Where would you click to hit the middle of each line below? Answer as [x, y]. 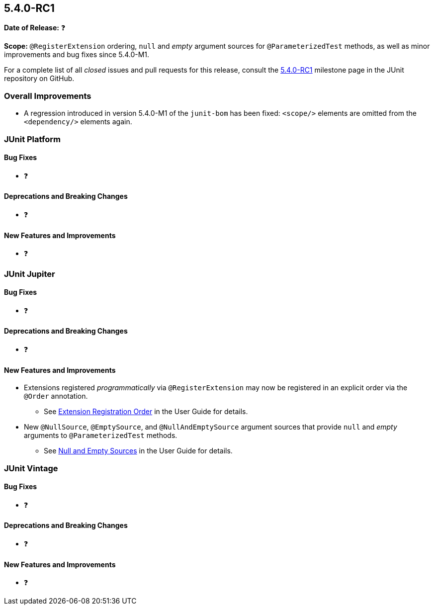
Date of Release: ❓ [35, 28]
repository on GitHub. [39, 79]
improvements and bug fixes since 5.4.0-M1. [77, 55]
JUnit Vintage [31, 468]
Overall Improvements [48, 96]
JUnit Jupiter [30, 274]
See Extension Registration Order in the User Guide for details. [146, 412]
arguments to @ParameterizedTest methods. [101, 435]
